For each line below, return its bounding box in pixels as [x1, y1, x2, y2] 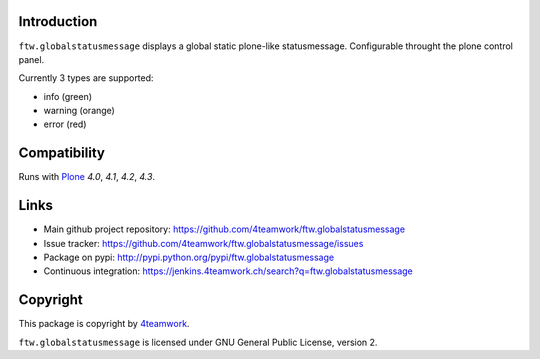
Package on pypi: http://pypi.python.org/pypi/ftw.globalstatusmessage [43, 251, 335, 264]
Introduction [18, 13, 98, 30]
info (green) [43, 90, 93, 102]
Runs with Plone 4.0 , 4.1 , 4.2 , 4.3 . [18, 171, 155, 183]
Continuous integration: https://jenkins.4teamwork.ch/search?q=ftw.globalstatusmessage [43, 265, 414, 277]
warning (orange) [43, 105, 115, 117]
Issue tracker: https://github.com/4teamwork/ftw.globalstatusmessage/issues [43, 237, 364, 249]
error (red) [43, 118, 87, 130]
